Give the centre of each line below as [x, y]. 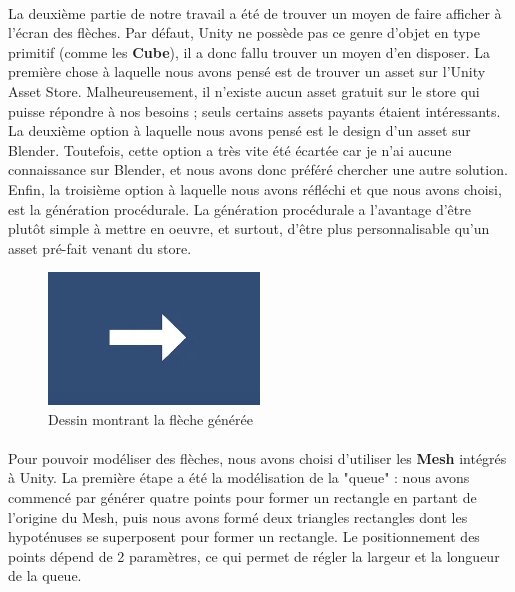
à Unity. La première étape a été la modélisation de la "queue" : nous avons [239, 477]
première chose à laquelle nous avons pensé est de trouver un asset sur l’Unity [247, 71]
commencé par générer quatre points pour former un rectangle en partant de [242, 497]
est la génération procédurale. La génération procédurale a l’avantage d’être [239, 208]
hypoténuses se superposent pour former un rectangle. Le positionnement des [244, 536]
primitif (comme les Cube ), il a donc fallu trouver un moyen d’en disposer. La [249, 51]
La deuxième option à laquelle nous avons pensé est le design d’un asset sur [239, 130]
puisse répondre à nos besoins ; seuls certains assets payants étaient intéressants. [254, 110]
